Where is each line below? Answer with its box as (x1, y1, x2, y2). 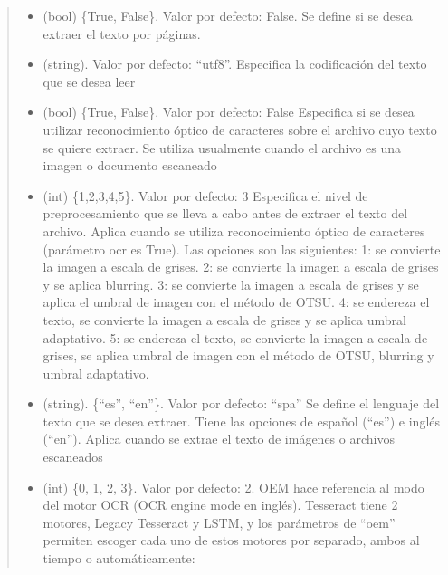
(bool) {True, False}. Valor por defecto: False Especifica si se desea (43, 102, 415, 121)
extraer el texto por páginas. (43, 24, 201, 43)
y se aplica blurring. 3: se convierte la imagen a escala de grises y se (43, 274, 419, 293)
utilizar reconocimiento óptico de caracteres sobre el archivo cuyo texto (43, 120, 437, 139)
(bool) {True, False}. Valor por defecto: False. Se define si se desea (43, 6, 413, 24)
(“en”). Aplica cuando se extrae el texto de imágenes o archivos (43, 429, 395, 448)
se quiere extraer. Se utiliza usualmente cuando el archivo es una (43, 138, 402, 157)
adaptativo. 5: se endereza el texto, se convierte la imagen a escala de (43, 328, 428, 347)
